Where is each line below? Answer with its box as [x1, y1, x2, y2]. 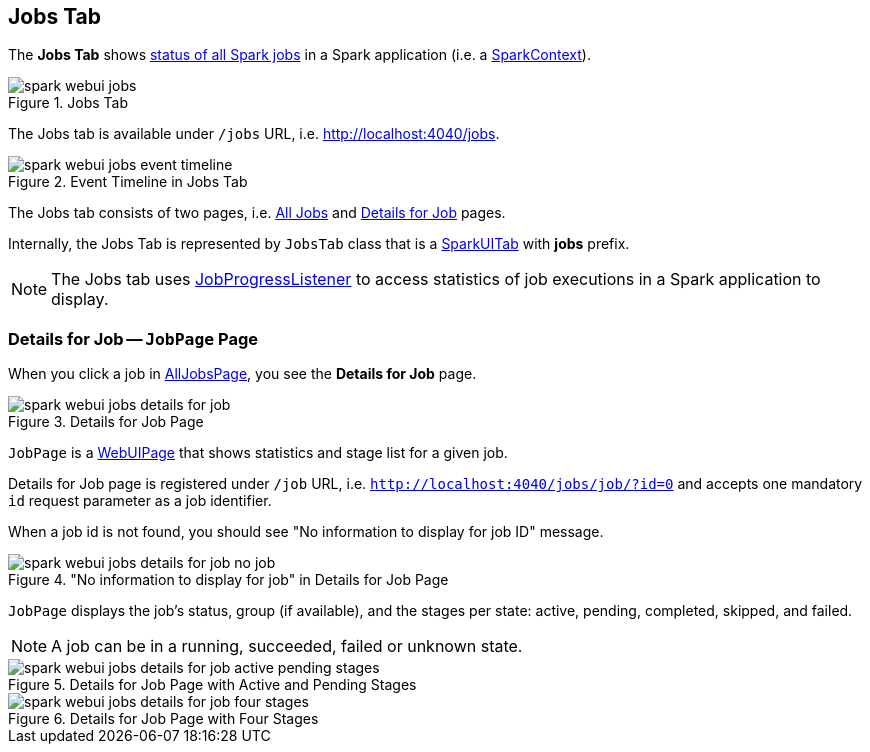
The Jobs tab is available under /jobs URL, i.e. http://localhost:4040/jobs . [8, 125, 500, 143]
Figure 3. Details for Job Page [8, 413, 204, 431]
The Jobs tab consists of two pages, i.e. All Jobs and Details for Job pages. [8, 204, 506, 222]
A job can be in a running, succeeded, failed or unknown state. [51, 636, 523, 657]
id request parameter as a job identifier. [8, 492, 272, 510]
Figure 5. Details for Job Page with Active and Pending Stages [8, 676, 417, 694]
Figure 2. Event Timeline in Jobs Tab [8, 173, 248, 191]
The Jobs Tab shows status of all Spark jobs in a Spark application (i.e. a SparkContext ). [8, 46, 591, 64]
